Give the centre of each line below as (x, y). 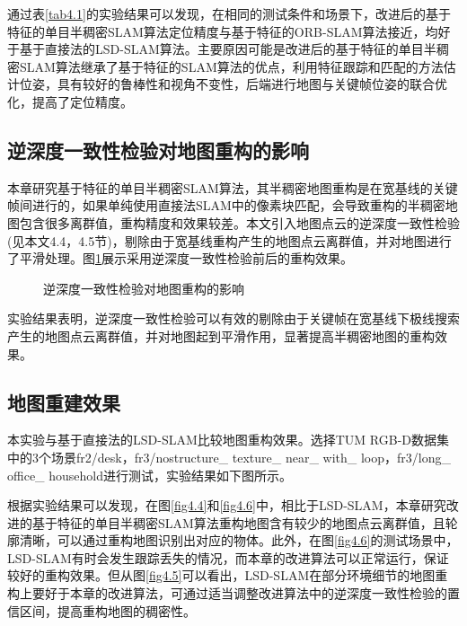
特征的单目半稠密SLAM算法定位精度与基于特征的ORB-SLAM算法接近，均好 (229, 31)
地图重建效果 (64, 402)
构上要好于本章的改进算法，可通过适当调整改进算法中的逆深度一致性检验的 (227, 593)
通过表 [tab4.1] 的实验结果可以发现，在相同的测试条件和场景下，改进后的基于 (229, 13)
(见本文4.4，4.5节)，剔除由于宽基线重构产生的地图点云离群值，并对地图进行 (229, 240)
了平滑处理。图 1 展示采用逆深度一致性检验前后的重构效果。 (180, 258)
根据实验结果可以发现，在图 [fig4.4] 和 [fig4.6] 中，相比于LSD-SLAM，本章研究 (227, 505)
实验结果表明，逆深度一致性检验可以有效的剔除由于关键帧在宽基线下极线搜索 (233, 318)
